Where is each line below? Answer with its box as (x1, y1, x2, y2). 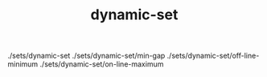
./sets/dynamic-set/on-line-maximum (39, 59, 164, 69)
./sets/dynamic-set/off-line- (166, 51, 260, 61)
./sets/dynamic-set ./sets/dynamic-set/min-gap (7, 51, 166, 61)
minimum (7, 59, 39, 69)
